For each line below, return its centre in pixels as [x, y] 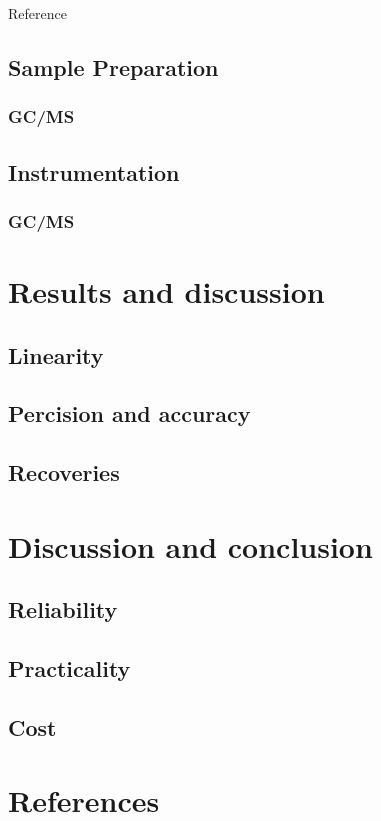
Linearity [56, 354]
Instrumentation [94, 171]
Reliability [63, 609]
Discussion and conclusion [190, 545]
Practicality [69, 668]
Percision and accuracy [129, 413]
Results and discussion [166, 291]
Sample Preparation [113, 66]
